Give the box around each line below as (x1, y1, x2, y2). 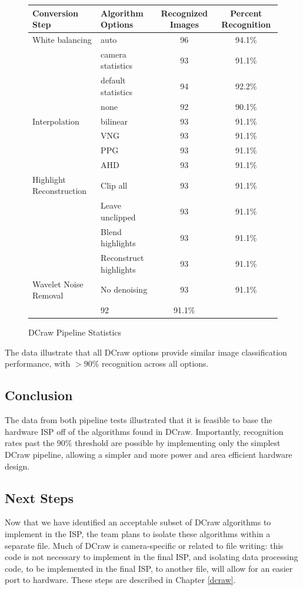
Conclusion (5, 386, 73, 404)
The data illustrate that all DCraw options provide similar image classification (5, 346, 287, 358)
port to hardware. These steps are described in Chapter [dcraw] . (5, 574, 236, 586)
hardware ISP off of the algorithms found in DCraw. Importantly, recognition (5, 425, 284, 437)
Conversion (32, 6, 79, 19)
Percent (230, 6, 262, 19)
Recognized (161, 6, 208, 19)
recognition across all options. (101, 357, 209, 370)
